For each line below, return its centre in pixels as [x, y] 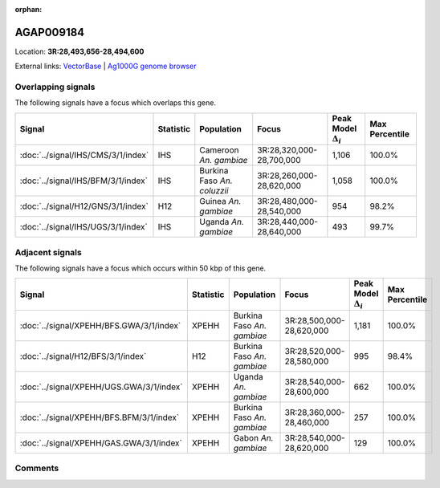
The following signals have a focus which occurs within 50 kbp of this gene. [141, 268]
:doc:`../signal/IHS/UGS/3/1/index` [84, 227]
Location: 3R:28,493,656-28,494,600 [79, 51]
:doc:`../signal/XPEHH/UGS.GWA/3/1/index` [101, 387]
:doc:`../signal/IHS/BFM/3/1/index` [84, 181]
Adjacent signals [48, 252]
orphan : [29, 9]
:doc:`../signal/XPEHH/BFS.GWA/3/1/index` [100, 325]
